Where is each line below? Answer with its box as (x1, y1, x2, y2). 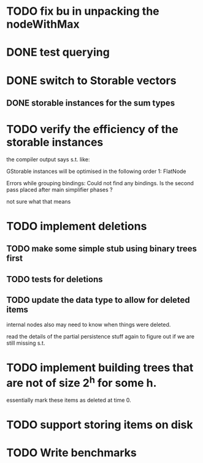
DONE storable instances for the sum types (6, 98, 175, 108)
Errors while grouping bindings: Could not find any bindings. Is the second (6, 179, 194, 186)
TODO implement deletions (6, 220, 147, 234)
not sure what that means (6, 197, 71, 205)
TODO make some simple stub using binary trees (6, 243, 197, 254)
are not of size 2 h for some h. (6, 373, 157, 390)
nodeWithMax (6, 17, 80, 31)
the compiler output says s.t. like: (6, 155, 90, 163)
